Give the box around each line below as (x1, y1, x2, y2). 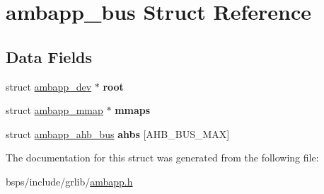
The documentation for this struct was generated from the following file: (6, 150, 319, 165)
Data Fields (6, 45, 93, 67)
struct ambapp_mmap (6, 103, 103, 118)
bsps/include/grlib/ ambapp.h (6, 173, 133, 188)
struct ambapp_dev (6, 79, 92, 93)
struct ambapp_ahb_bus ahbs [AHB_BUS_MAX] (6, 126, 230, 141)
